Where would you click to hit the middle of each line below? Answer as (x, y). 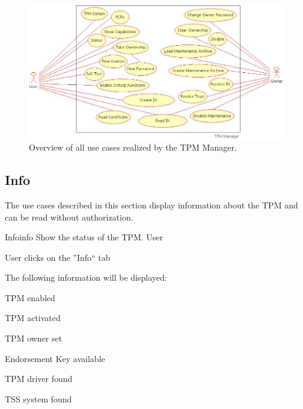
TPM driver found (39, 379)
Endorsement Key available (55, 358)
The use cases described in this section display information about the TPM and (151, 204)
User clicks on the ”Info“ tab (58, 257)
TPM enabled (30, 297)
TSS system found (38, 398)
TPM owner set (34, 338)
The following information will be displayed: (86, 277)
